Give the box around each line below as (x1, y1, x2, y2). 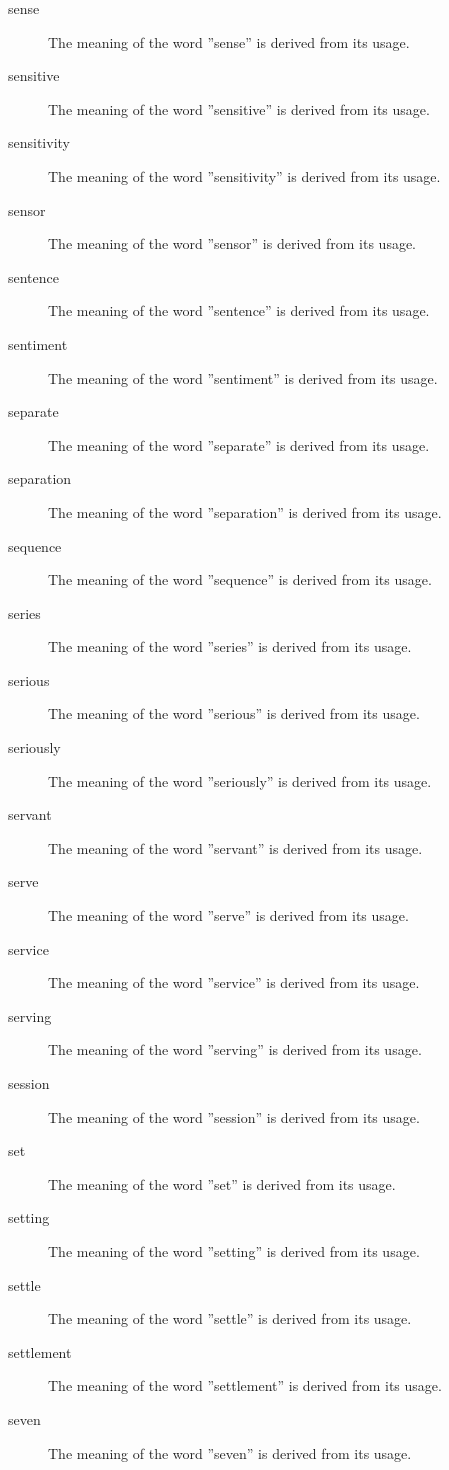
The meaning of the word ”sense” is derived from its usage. (48, 31, 410, 52)
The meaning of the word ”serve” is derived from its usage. (48, 905, 409, 926)
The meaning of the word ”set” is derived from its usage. (48, 1173, 396, 1194)
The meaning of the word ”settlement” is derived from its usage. (48, 1375, 442, 1396)
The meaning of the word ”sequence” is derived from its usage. (48, 569, 432, 590)
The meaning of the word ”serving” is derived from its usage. (48, 1039, 422, 1060)
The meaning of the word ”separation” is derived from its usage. (48, 501, 442, 522)
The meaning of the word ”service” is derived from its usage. (48, 972, 420, 993)
